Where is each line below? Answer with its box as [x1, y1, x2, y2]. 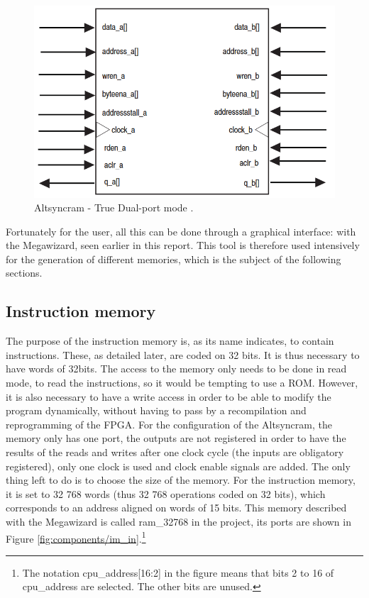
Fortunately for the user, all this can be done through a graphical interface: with [6, 223, 356, 238]
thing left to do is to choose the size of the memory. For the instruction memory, [6, 472, 356, 487]
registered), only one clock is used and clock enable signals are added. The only [6, 458, 351, 473]
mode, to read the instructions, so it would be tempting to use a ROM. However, [6, 375, 358, 390]
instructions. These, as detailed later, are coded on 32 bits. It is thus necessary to [6, 347, 360, 362]
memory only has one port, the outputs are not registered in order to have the [6, 431, 346, 445]
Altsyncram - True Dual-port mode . [34, 200, 194, 215]
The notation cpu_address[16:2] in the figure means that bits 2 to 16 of [22, 565, 334, 580]
